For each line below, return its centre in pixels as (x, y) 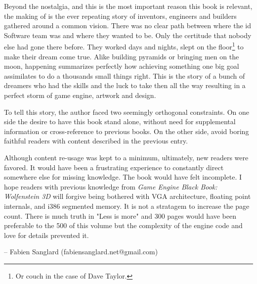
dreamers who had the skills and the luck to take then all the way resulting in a (125, 85)
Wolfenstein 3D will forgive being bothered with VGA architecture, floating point (128, 196)
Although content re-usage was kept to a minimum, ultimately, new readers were (126, 157)
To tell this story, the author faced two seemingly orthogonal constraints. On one (127, 112)
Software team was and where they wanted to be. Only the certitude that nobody (128, 35)
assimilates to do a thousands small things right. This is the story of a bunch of (125, 75)
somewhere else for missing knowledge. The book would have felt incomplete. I (123, 177)
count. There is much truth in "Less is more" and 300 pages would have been (120, 215)
